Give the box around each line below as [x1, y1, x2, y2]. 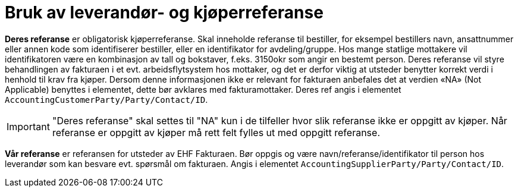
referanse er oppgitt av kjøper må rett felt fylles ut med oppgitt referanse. [52, 126, 380, 139]
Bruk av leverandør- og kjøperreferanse [5, 2, 324, 23]
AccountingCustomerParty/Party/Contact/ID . [5, 94, 208, 105]
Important [7, 120, 50, 133]
